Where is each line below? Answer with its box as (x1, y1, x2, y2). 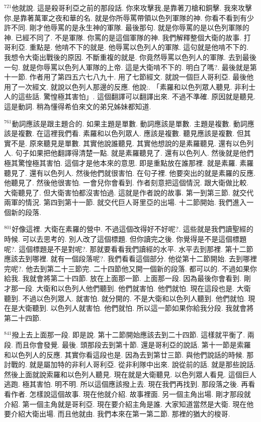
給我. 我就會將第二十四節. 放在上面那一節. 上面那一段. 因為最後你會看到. (4, 273, 242, 284)
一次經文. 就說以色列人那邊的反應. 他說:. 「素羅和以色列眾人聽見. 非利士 (18, 81, 256, 92)
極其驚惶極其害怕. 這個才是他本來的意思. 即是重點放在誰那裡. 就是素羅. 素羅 (4, 157, 254, 168)
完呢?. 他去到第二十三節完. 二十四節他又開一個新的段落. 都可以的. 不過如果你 (4, 263, 257, 273)
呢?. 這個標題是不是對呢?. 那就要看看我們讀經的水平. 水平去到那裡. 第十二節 (4, 243, 253, 254)
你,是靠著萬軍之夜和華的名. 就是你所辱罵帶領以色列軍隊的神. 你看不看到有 (4, 12, 247, 23)
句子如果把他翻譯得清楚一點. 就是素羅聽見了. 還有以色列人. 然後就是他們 (15, 148, 254, 158)
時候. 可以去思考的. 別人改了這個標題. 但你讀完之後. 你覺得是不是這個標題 (4, 234, 247, 244)
